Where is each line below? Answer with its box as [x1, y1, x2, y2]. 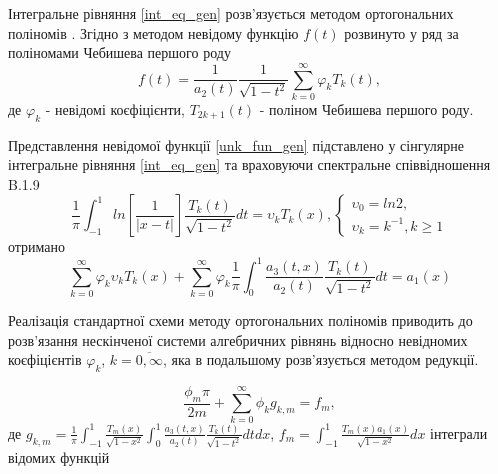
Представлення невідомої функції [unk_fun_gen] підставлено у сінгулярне [8, 134, 464, 155]
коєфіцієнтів [8, 349, 82, 370]
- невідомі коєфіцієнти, [45, 98, 185, 119]
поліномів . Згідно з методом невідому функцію [8, 22, 299, 43]
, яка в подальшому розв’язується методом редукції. [163, 349, 479, 370]
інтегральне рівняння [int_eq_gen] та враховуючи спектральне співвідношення [8, 154, 491, 175]
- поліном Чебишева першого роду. [259, 98, 474, 119]
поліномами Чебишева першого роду [8, 42, 231, 63]
